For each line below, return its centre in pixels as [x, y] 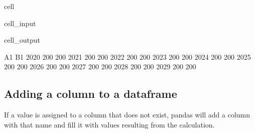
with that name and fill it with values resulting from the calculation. [109, 124]
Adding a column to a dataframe [91, 94]
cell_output [22, 40]
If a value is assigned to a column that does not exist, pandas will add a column [127, 115]
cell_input [20, 23]
